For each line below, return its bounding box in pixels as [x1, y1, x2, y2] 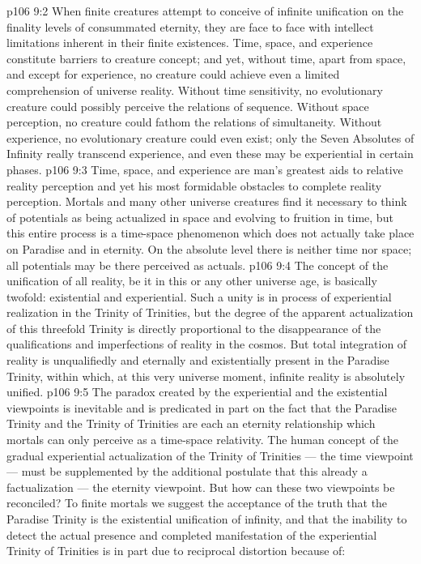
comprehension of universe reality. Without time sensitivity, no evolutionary [6, 81, 383, 98]
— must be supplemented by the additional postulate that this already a [6, 463, 368, 480]
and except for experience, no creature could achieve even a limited [6, 66, 340, 83]
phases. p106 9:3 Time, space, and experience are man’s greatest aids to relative [6, 160, 403, 177]
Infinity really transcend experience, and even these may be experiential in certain [6, 145, 414, 162]
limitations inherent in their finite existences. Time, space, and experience [6, 34, 373, 51]
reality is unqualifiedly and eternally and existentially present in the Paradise [6, 352, 389, 369]
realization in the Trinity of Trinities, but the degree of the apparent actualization [6, 304, 414, 321]
